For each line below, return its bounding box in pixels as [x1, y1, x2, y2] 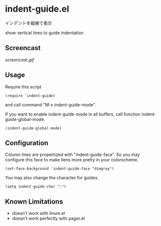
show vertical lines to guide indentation [5, 30, 84, 35]
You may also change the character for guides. [5, 175, 99, 181]
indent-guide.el [5, 3, 70, 15]
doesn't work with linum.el [12, 210, 65, 216]
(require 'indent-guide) [5, 93, 55, 98]
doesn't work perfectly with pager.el [12, 215, 85, 222]
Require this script [5, 84, 42, 89]
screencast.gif [5, 57, 34, 63]
